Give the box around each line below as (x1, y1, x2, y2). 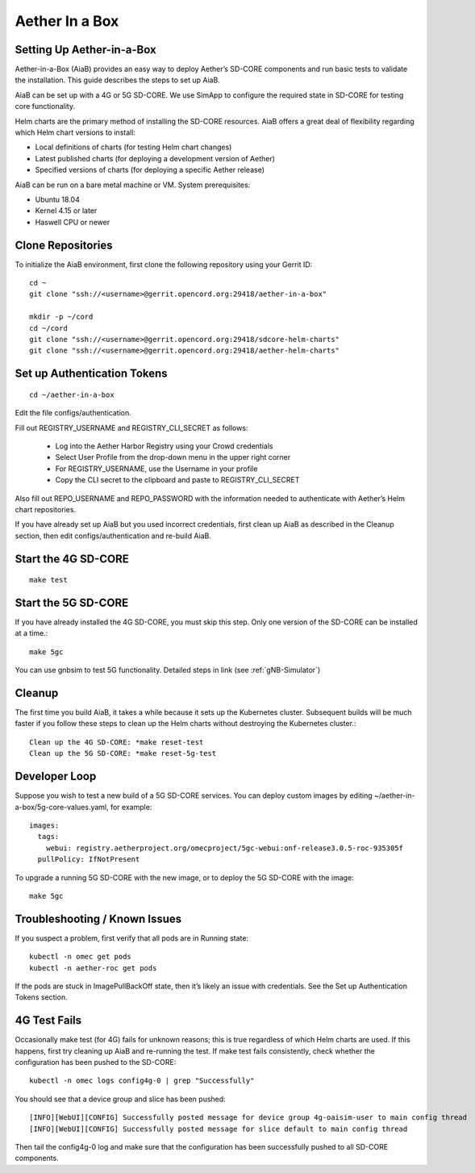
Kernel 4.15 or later (35, 206, 98, 215)
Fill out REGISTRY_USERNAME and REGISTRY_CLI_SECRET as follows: (15, 423, 248, 432)
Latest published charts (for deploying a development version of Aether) (35, 153, 276, 163)
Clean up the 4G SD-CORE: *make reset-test (29, 737, 204, 746)
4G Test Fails (15, 1013, 82, 1028)
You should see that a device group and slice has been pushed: (15, 1094, 226, 1104)
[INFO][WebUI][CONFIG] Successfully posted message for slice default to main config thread (29, 1124, 408, 1133)
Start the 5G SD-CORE (15, 595, 129, 609)
